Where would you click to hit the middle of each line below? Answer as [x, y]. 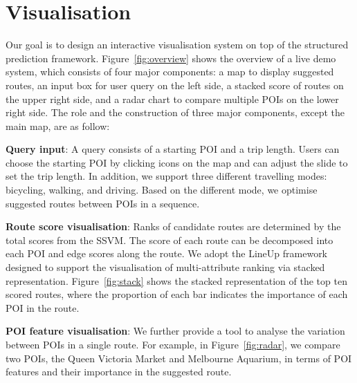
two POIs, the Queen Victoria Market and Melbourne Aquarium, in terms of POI [179, 358]
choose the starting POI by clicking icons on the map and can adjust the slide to [177, 162]
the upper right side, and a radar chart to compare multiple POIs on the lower [172, 99]
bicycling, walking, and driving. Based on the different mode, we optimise [162, 190]
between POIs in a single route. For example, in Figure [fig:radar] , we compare [173, 344]
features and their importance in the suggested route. [119, 372]
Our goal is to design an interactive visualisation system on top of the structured [177, 45]
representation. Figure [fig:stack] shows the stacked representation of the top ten [176, 280]
